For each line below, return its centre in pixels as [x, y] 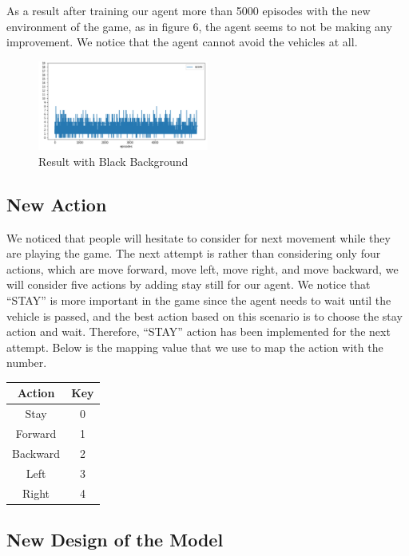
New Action [57, 204]
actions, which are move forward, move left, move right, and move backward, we [203, 268]
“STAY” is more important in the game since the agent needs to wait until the [199, 300]
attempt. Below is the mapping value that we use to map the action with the [195, 347]
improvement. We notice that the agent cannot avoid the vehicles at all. [182, 42]
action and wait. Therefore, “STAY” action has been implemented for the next [199, 331]
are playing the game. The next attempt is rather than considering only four [194, 253]
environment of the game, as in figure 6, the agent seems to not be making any [199, 26]
